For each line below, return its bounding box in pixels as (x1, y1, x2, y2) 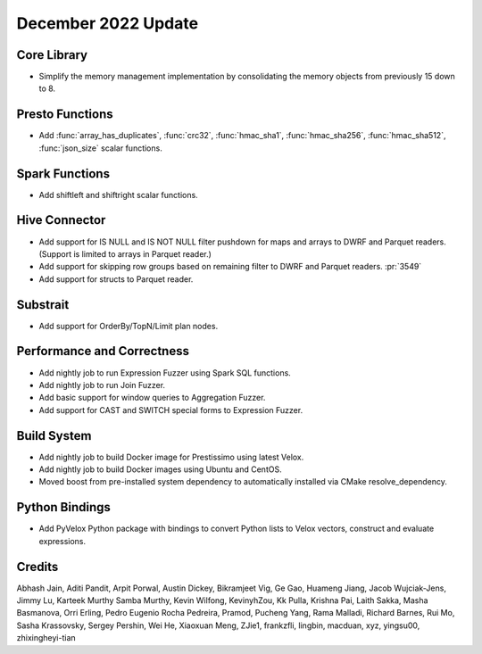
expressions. (38, 535, 87, 546)
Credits (16, 559, 59, 575)
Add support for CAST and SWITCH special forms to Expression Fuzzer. (38, 404, 303, 415)
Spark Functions (16, 166, 111, 181)
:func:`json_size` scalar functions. (38, 143, 162, 153)
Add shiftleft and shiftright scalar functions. (38, 189, 198, 200)
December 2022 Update (16, 13, 199, 33)
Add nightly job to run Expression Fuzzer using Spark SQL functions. (38, 367, 292, 378)
